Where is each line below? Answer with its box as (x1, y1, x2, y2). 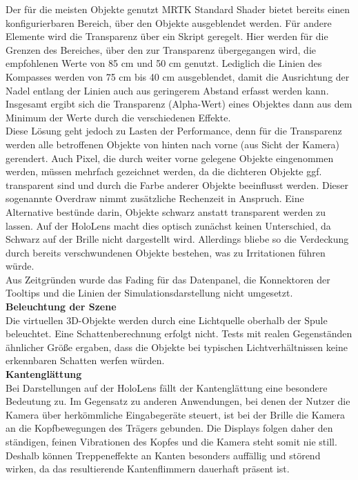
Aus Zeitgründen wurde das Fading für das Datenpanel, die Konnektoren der (6, 272, 330, 286)
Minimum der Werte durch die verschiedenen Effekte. (6, 110, 231, 124)
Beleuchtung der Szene (6, 299, 117, 314)
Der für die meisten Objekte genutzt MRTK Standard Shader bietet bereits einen (6, 2, 350, 16)
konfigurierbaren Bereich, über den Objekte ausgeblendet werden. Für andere (6, 15, 332, 30)
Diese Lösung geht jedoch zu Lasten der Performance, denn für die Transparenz (6, 123, 342, 138)
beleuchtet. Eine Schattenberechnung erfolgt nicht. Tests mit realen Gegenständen (6, 326, 352, 341)
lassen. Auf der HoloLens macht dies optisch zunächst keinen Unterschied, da (6, 218, 331, 232)
